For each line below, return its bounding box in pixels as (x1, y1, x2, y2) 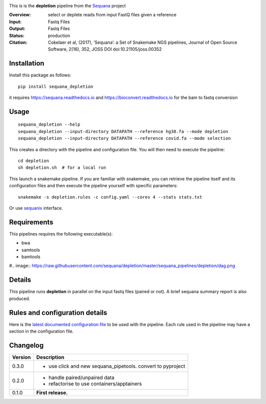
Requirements (9, 218, 54, 226)
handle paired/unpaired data (48, 374, 115, 381)
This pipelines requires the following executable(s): (9, 231, 113, 236)
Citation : (9, 39, 28, 45)
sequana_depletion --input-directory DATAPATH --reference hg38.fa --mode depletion (18, 129, 229, 134)
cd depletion (18, 158, 49, 164)
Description (36, 354, 65, 361)
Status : (9, 33, 25, 38)
